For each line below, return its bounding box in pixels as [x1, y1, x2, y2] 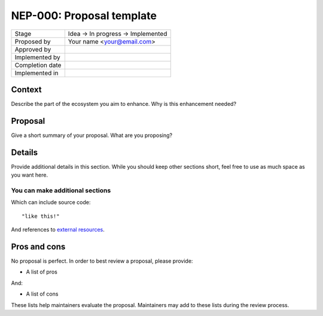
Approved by [14, 45, 51, 53]
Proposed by [14, 37, 51, 45]
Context [11, 84, 42, 95]
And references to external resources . [11, 226, 105, 233]
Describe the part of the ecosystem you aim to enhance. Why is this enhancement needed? [11, 101, 236, 108]
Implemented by [14, 53, 61, 61]
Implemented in [14, 69, 59, 77]
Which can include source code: [11, 199, 91, 206]
